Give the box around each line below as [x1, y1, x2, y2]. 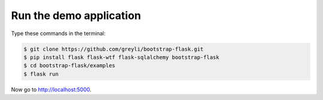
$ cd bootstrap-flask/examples [23, 62, 116, 69]
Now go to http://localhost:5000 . [11, 86, 92, 93]
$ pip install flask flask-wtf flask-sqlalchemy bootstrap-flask [23, 54, 220, 61]
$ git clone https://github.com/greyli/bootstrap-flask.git [23, 45, 204, 52]
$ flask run [23, 70, 59, 77]
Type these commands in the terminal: [11, 30, 106, 37]
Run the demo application [11, 9, 141, 22]
